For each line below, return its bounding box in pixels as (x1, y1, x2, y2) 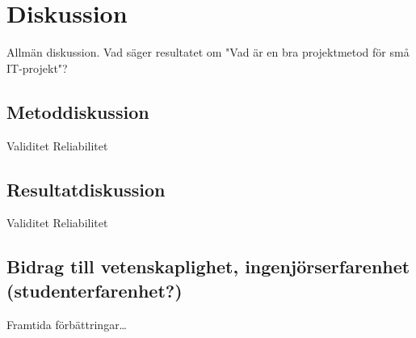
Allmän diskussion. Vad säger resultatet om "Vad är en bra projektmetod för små (6, 44, 410, 61)
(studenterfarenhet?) (6, 277, 183, 302)
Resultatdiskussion (6, 176, 166, 201)
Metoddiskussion (6, 99, 149, 124)
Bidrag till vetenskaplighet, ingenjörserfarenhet (6, 254, 410, 279)
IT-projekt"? (6, 59, 68, 76)
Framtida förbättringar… (6, 315, 128, 332)
